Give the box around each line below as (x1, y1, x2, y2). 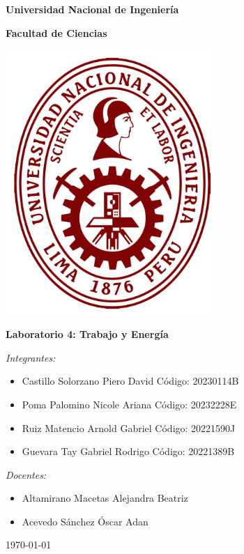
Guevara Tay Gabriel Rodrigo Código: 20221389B (22, 444, 235, 459)
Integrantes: (6, 350, 56, 364)
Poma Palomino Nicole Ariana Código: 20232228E (22, 397, 237, 411)
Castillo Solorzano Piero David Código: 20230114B (22, 374, 239, 388)
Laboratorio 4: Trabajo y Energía (6, 327, 169, 341)
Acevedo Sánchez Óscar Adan (22, 514, 148, 528)
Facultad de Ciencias (6, 25, 107, 40)
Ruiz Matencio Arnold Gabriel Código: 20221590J (22, 420, 236, 435)
